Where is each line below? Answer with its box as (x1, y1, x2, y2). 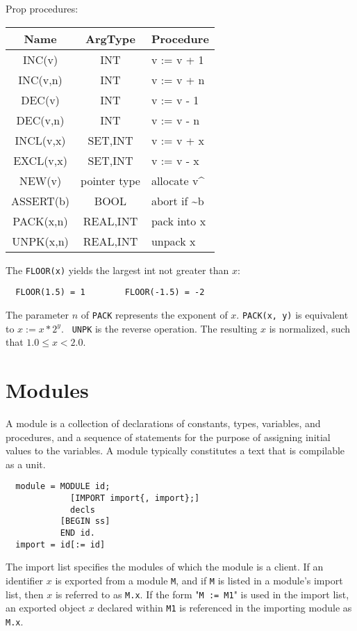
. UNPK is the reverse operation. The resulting (60, 321, 258, 335)
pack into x (151, 212, 206, 229)
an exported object (6, 600, 86, 615)
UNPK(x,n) (12, 232, 69, 249)
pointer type (81, 172, 140, 189)
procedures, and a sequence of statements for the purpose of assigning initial (6, 429, 331, 444)
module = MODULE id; (15, 481, 110, 492)
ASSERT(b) (11, 192, 70, 209)
